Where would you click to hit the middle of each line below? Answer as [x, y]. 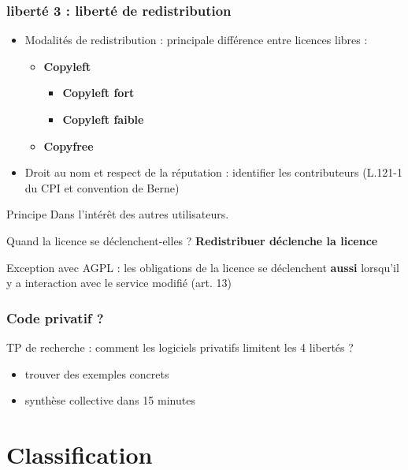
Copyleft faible [103, 119]
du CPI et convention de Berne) [102, 187]
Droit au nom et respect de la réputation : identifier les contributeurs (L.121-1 [213, 172]
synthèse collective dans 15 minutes [110, 400]
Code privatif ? [55, 317]
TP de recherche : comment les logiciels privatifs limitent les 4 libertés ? [180, 347]
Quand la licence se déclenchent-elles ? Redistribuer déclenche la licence [192, 240]
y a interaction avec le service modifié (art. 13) [119, 283]
